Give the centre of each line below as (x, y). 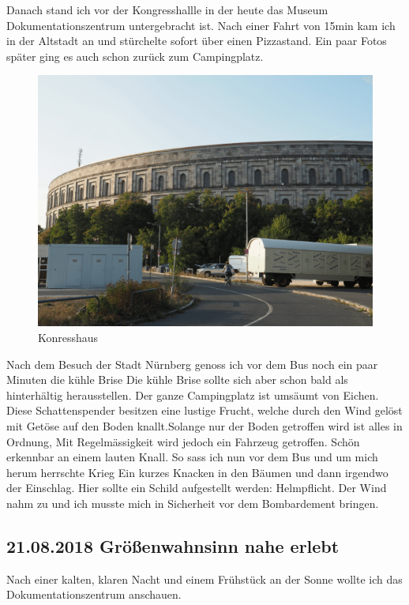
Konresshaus (68, 337)
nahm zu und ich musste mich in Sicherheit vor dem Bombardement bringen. (193, 503)
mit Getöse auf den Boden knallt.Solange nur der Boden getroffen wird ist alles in (204, 425)
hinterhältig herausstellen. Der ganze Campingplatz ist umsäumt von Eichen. (193, 395)
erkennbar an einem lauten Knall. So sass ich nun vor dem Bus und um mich (192, 457)
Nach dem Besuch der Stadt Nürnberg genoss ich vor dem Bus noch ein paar (192, 364)
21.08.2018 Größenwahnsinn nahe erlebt (173, 545)
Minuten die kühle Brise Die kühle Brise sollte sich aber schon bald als (177, 380)
